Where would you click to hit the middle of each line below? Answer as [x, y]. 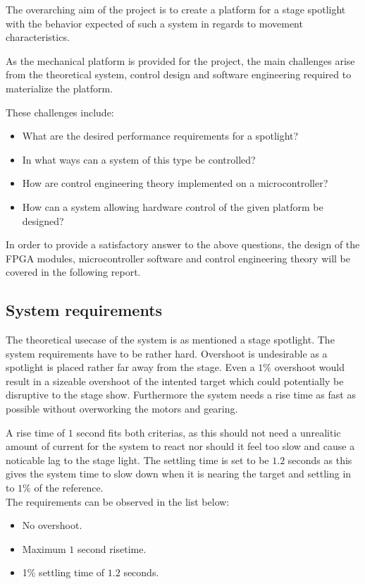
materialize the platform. [60, 88]
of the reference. [69, 488]
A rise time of [36, 432]
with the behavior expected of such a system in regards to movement [154, 23]
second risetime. [112, 548]
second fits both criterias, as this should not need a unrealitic [209, 432]
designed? [43, 220]
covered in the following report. [73, 272]
